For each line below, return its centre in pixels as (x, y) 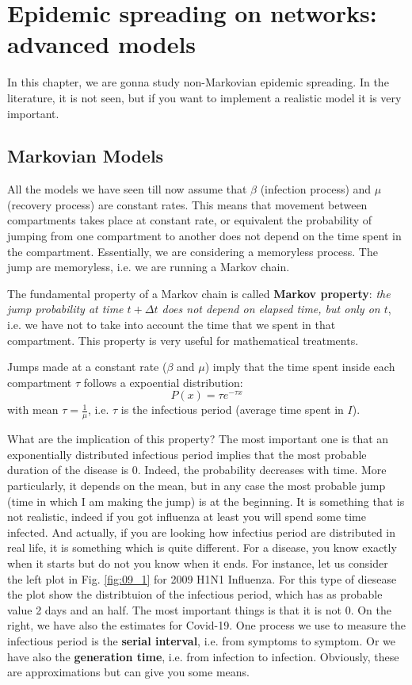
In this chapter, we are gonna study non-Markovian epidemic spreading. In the (198, 82)
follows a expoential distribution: (163, 382)
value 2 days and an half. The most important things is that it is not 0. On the (199, 609)
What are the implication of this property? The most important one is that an (198, 439)
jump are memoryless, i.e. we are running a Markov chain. (149, 267)
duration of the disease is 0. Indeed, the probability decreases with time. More (197, 470)
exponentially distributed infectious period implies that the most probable (187, 454)
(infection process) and (316, 189)
